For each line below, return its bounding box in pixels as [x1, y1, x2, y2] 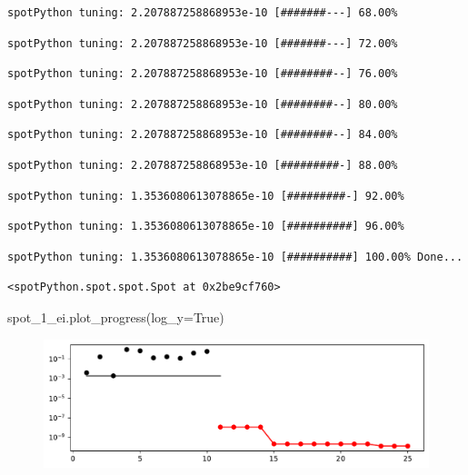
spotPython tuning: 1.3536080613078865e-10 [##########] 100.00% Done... [7, 250, 463, 263]
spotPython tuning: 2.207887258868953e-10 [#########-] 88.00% [7, 158, 398, 172]
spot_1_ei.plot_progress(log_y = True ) [7, 307, 224, 326]
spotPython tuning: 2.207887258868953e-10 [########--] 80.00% [7, 97, 398, 111]
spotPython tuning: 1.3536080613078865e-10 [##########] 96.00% [7, 220, 404, 233]
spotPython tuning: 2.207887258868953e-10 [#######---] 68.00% [7, 6, 398, 19]
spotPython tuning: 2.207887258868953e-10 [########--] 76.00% [7, 67, 398, 81]
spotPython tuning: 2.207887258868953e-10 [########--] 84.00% [7, 128, 398, 142]
